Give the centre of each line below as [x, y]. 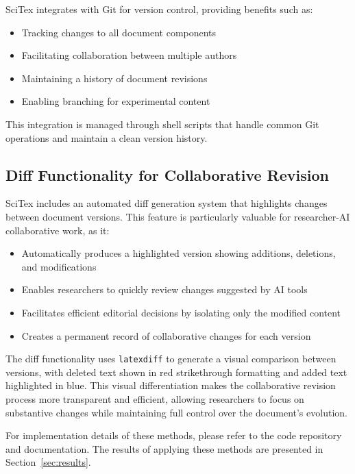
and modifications [59, 266]
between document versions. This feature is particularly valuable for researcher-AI [178, 216]
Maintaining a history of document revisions [114, 78]
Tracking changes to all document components [119, 32]
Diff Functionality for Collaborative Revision [167, 174]
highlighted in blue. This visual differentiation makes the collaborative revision [171, 385]
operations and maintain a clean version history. [107, 137]
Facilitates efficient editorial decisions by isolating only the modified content [181, 312]
